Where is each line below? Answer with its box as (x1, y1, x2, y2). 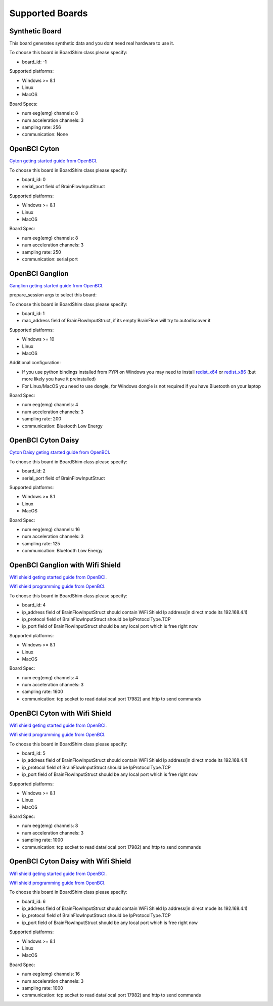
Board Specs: (9, 101, 38, 107)
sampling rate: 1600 (22, 688, 63, 695)
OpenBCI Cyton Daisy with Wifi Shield (9, 857, 131, 866)
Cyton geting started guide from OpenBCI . (9, 158, 98, 164)
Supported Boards (9, 8, 88, 19)
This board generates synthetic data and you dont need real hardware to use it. (9, 40, 174, 47)
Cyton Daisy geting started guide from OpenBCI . (9, 449, 111, 455)
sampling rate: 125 (22, 540, 60, 546)
